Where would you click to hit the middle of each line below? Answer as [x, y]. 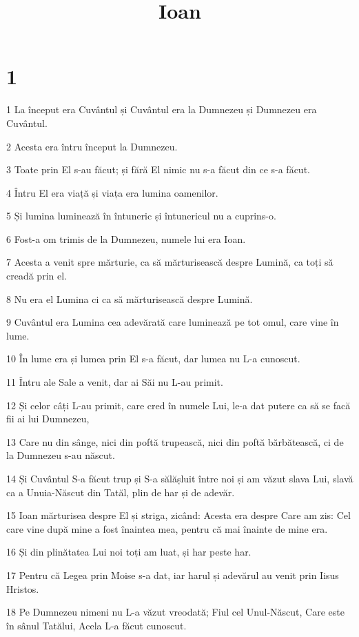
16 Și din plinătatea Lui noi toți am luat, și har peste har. [129, 552]
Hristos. [23, 588]
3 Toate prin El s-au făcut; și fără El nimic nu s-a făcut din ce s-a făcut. [158, 169]
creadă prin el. [37, 276]
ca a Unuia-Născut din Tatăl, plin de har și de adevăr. [121, 492]
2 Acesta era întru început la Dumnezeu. [92, 146]
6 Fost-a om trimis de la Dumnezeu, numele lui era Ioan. [126, 238]
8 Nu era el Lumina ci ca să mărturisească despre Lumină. [130, 298]
